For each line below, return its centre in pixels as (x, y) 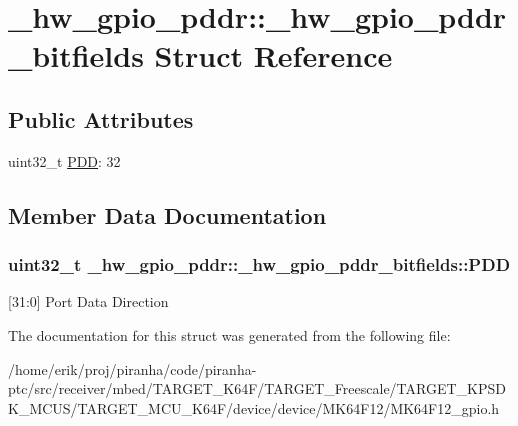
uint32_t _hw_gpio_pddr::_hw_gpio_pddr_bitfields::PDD (259, 264)
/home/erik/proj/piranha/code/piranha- (132, 368)
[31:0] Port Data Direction (88, 301)
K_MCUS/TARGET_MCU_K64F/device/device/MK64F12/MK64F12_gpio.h (254, 407)
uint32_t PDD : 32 (64, 160)
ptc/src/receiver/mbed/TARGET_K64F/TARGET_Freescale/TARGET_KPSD (257, 388)
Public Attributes (101, 118)
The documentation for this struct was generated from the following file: (229, 334)
